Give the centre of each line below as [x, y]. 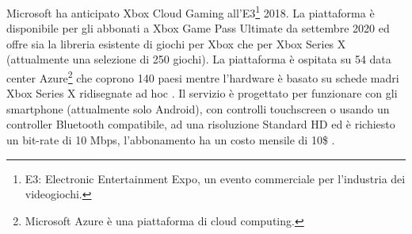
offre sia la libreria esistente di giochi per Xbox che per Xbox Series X [176, 43]
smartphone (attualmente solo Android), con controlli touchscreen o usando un [198, 108]
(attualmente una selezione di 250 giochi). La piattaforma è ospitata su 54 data [199, 59]
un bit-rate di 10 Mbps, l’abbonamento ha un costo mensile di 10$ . [171, 140]
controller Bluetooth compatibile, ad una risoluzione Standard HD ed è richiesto [201, 124]
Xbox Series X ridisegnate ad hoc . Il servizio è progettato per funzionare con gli [202, 93]
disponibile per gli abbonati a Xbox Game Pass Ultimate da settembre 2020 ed [198, 28]
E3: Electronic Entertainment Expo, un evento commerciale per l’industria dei [215, 178]
